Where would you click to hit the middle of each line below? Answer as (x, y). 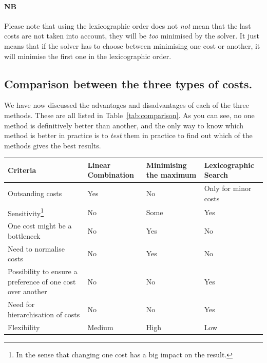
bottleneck (24, 235)
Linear (99, 165)
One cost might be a (40, 226)
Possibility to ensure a (43, 271)
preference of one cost (42, 281)
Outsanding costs (35, 193)
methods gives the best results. (53, 145)
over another (27, 291)
